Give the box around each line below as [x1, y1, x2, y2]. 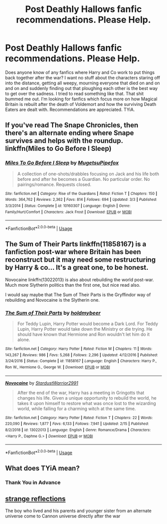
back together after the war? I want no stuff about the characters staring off [5, 74, 161, 80]
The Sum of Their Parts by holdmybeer [5, 309, 101, 316]
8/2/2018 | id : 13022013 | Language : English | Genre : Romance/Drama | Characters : [5, 427, 151, 433]
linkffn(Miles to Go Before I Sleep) [5, 144, 112, 153]
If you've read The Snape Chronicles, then [5, 121, 139, 129]
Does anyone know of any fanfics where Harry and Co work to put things [5, 69, 155, 75]
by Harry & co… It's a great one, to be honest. [5, 263, 149, 272]
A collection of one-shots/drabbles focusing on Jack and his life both [17, 171, 159, 177]
